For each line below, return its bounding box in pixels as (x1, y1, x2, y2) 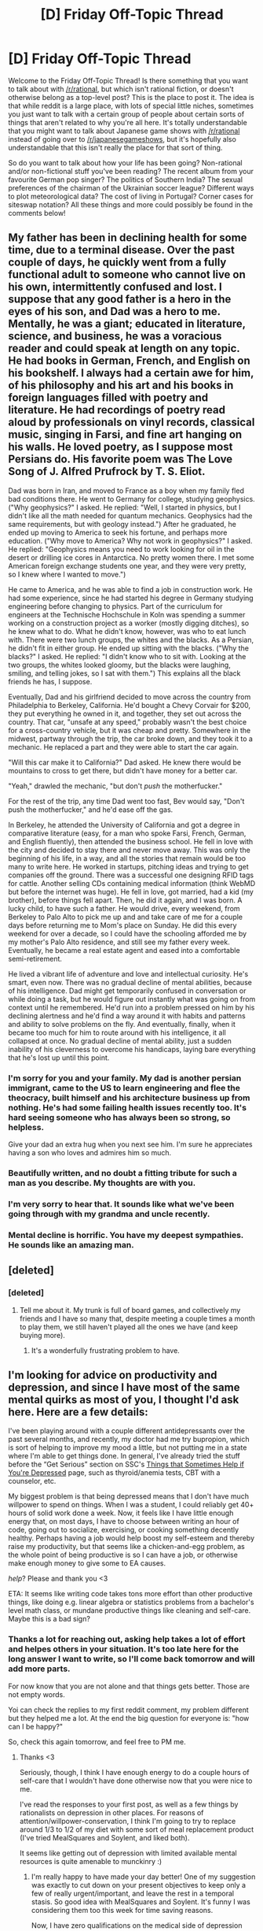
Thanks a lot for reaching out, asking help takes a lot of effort (8, 1634, 246, 1645)
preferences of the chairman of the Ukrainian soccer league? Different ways (8, 183, 254, 192)
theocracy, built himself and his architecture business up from (8, 1092, 250, 1103)
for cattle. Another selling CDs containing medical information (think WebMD (8, 878, 256, 888)
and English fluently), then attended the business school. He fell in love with (8, 836, 254, 846)
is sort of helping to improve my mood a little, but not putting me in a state (8, 1443, 247, 1452)
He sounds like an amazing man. (8, 1239, 135, 1250)
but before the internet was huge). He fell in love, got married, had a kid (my (8, 887, 254, 896)
